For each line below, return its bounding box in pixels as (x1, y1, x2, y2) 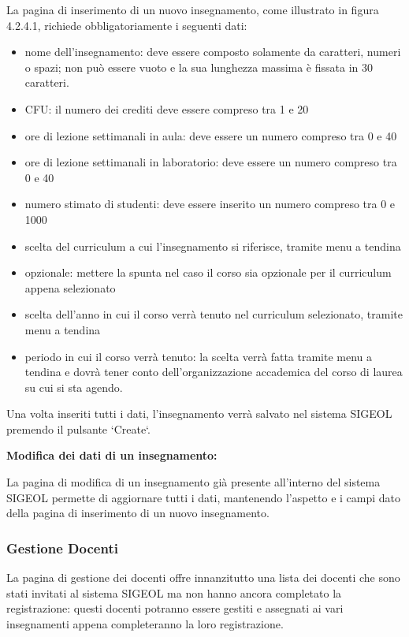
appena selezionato (24, 279, 116, 296)
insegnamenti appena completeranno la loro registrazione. (6, 615, 284, 631)
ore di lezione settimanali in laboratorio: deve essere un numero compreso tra (24, 154, 397, 170)
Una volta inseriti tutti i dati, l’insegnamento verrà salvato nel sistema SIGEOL (6, 405, 392, 422)
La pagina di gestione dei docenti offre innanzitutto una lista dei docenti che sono (6, 569, 400, 586)
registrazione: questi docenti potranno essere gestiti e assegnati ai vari (6, 600, 344, 617)
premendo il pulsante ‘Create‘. (6, 420, 151, 437)
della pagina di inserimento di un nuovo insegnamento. (6, 505, 270, 521)
